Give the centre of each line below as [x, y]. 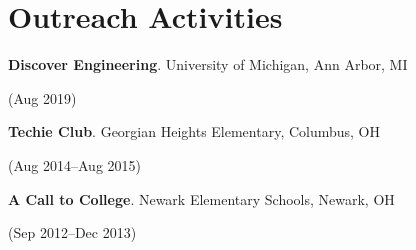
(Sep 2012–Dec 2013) [72, 232]
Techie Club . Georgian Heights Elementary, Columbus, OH [194, 131]
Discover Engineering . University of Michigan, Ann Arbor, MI [208, 64]
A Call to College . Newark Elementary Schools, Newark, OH [201, 198]
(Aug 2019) [42, 97]
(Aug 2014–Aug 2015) [74, 164]
